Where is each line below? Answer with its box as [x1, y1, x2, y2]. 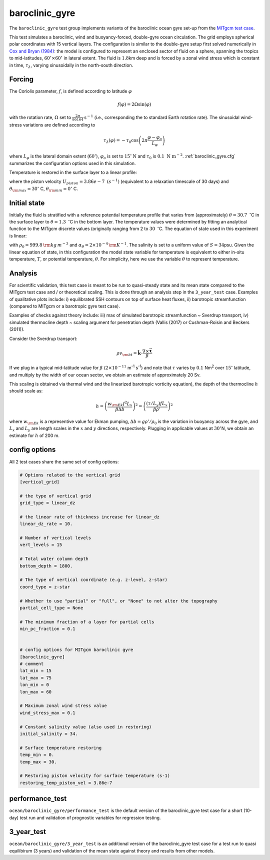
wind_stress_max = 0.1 [19, 710, 75, 715]
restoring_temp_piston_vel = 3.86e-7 [19, 780, 112, 785]
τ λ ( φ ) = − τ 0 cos [103, 137, 139, 144]
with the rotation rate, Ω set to [9, 114, 71, 120]
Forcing [9, 75, 34, 83]
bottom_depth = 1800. [19, 563, 73, 568]
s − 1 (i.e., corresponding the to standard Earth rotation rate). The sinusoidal [84, 114, 240, 120]
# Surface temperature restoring [19, 745, 102, 750]
